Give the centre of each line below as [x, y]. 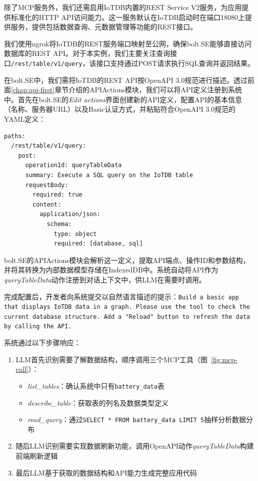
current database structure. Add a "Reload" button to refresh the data [127, 317]
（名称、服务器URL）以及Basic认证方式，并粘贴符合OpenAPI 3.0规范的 [120, 109]
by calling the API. [38, 327]
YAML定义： [25, 119]
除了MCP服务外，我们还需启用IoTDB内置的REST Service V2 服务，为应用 [123, 7]
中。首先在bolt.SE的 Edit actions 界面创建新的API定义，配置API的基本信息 [123, 99]
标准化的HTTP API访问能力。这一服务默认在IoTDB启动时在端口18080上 [128, 17]
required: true [58, 195]
